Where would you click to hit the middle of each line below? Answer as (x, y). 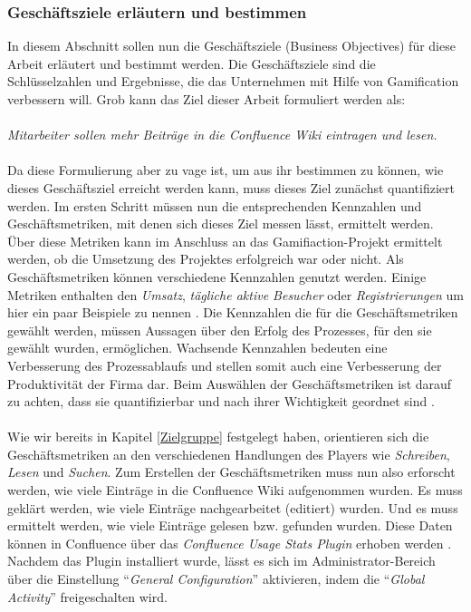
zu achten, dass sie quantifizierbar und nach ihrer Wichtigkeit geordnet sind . (221, 401)
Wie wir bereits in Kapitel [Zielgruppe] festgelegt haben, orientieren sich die (218, 437)
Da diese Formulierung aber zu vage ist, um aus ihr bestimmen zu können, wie (226, 170)
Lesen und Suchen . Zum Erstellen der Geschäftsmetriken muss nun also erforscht (231, 472)
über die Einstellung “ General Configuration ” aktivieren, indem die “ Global (216, 579)
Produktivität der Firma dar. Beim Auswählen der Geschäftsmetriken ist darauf (230, 383)
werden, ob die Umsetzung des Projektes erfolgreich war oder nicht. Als (206, 259)
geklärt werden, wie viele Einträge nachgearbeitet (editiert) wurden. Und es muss (233, 507)
